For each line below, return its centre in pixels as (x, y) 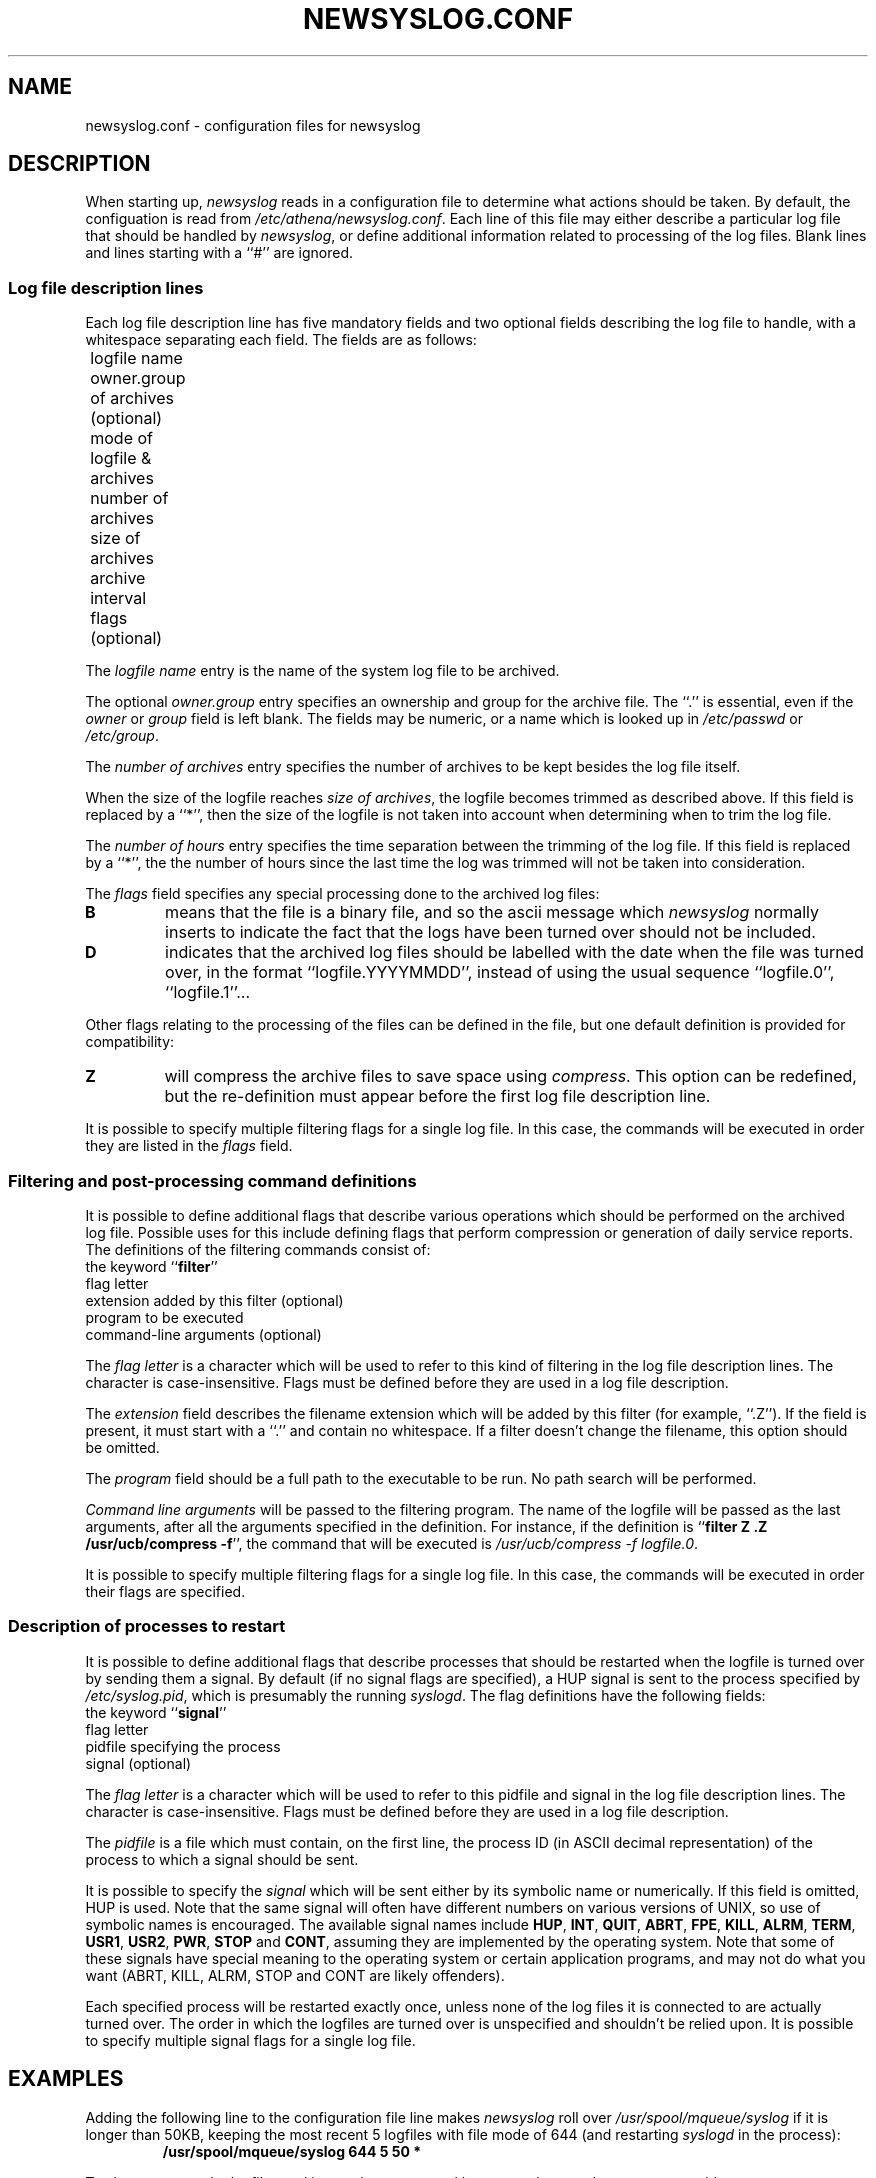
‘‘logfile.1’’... (208, 992)
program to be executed (164, 1317)
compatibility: (130, 1042)
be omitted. (122, 1447)
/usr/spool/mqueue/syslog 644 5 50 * (292, 2151)
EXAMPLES (66, 2079)
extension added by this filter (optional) (214, 1300)
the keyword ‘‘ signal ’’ (156, 1712)
